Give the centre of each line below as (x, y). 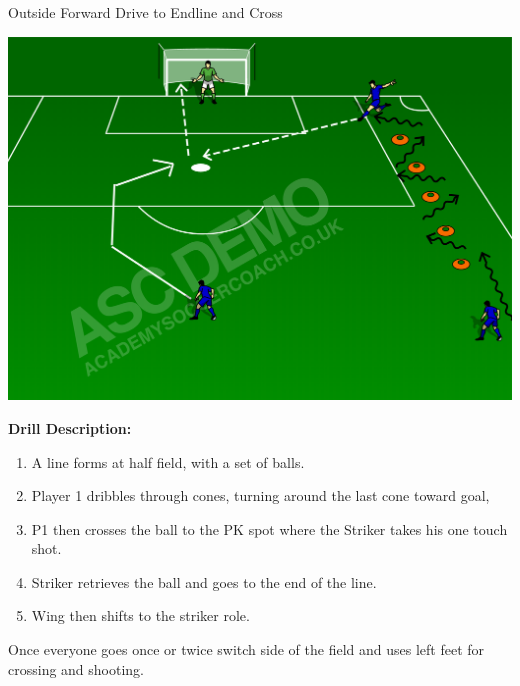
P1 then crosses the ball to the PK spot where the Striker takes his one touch (269, 528)
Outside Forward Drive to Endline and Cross (145, 12)
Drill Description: (70, 427)
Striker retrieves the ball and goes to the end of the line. (204, 581)
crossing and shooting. (76, 668)
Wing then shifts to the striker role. (140, 615)
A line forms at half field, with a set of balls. (168, 461)
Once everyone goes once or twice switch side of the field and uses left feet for (246, 649)
